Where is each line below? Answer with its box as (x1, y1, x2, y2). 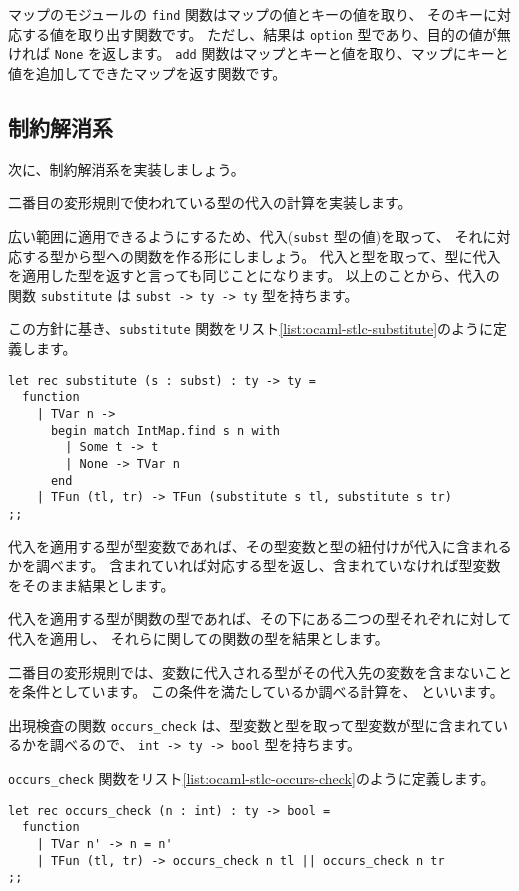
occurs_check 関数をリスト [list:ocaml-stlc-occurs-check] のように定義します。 (8, 768, 495, 789)
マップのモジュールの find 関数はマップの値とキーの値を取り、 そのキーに (8, 4, 498, 24)
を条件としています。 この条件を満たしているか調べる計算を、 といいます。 (8, 681, 504, 702)
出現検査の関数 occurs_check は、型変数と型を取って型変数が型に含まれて (8, 714, 495, 735)
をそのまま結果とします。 (8, 574, 175, 595)
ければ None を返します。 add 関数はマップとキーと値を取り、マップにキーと (8, 43, 509, 64)
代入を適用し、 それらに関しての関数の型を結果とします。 (8, 627, 389, 648)
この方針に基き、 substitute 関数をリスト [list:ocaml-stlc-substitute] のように (8, 318, 494, 339)
